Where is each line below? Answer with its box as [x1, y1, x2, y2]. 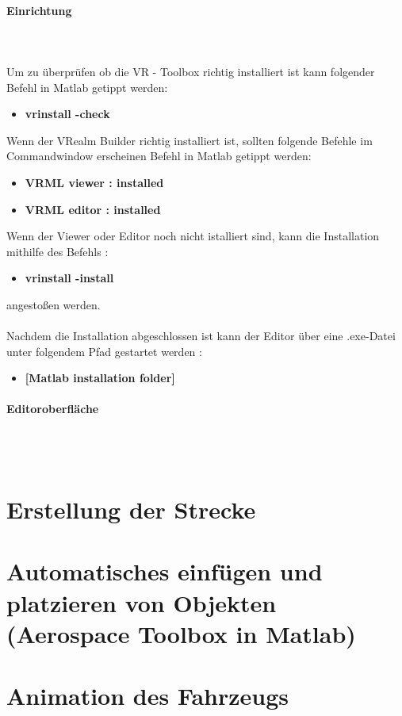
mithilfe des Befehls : [6, 243, 109, 259]
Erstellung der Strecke [6, 493, 256, 526]
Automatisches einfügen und [6, 555, 323, 588]
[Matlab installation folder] [25, 369, 175, 386]
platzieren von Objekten [6, 586, 277, 618]
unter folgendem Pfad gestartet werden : [6, 343, 202, 359]
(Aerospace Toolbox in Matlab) [6, 617, 356, 649]
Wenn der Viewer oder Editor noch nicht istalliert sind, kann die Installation [6, 228, 380, 244]
